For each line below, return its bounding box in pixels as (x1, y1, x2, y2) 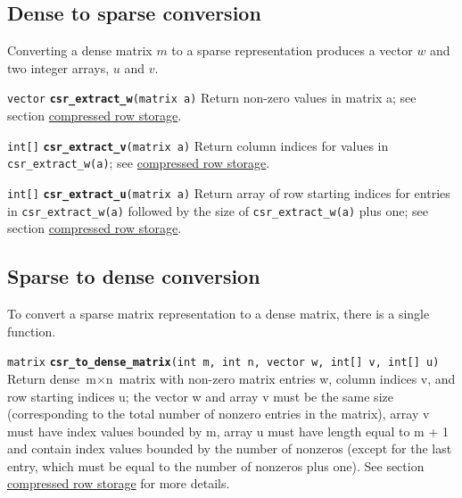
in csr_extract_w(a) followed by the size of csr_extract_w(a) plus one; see (7, 201, 428, 220)
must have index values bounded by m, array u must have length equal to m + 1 (7, 421, 449, 440)
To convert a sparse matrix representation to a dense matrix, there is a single (7, 304, 430, 323)
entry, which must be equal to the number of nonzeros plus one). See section (7, 456, 425, 475)
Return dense (7, 369, 80, 387)
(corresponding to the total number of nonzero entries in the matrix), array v (7, 404, 430, 423)
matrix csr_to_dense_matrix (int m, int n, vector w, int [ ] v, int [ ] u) (7, 356, 440, 369)
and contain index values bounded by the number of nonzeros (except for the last (7, 439, 452, 458)
